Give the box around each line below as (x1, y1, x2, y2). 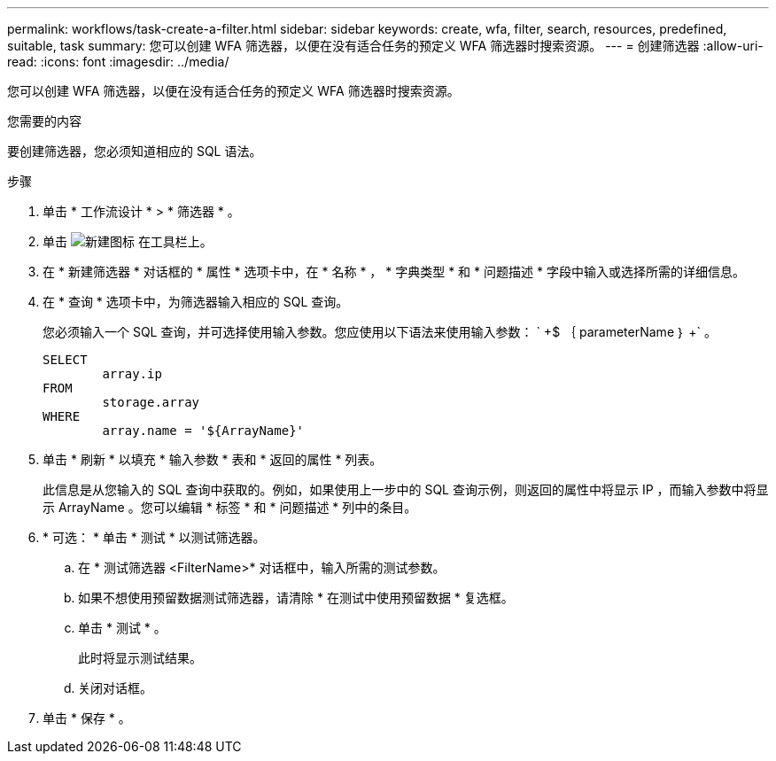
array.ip (102, 367, 162, 381)
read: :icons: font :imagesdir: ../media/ (7, 54, 229, 69)
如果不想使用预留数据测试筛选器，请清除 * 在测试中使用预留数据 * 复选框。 (78, 590, 514, 605)
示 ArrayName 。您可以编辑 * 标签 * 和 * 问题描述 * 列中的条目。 (43, 500, 417, 515)
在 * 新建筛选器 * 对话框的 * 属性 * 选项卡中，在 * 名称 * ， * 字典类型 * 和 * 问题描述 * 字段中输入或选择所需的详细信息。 (43, 264, 745, 279)
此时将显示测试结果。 (78, 650, 202, 665)
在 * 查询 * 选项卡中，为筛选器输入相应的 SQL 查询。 (43, 294, 349, 309)
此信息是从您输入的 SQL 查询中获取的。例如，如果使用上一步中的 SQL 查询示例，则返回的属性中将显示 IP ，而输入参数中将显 (43, 482, 769, 497)
